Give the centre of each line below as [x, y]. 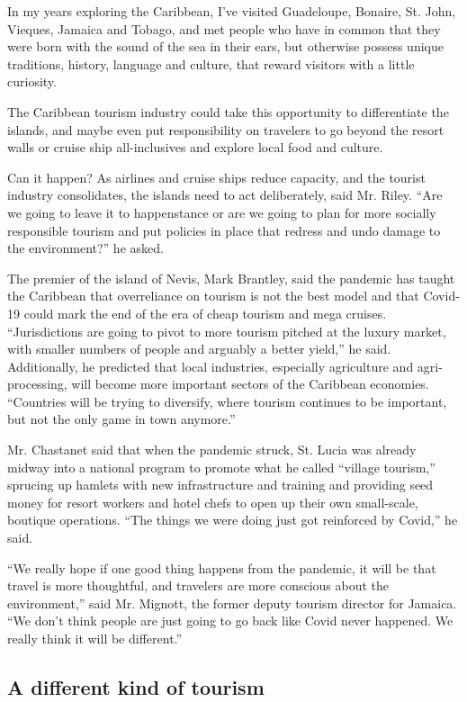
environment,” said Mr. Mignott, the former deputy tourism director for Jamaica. [232, 603]
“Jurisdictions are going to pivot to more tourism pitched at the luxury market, [227, 331]
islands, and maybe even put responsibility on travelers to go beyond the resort [226, 129]
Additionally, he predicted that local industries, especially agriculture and [211, 366]
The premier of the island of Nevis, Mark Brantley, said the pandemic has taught [231, 278]
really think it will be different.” [95, 638]
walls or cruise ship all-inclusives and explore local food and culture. [195, 147]
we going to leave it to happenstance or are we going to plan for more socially [222, 212]
